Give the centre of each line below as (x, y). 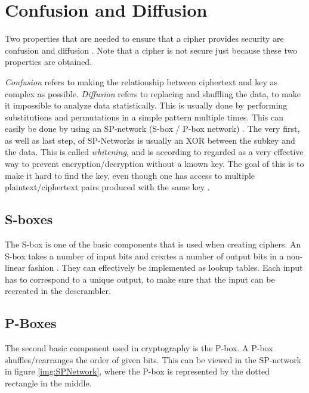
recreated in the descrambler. (58, 291)
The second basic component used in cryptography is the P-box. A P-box (139, 348)
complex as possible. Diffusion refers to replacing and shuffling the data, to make (153, 93)
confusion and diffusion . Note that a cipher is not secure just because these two (151, 50)
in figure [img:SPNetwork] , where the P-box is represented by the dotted (137, 371)
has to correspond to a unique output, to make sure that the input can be (140, 279)
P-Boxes (31, 323)
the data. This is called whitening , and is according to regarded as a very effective (154, 152)
